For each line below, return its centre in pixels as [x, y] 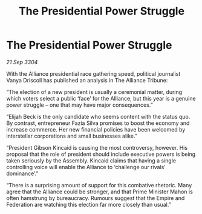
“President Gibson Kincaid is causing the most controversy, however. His [97, 147]
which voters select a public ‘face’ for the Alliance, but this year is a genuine [101, 98]
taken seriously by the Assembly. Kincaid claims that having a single [91, 160]
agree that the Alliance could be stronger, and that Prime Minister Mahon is [100, 192]
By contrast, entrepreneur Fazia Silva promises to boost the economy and [98, 123]
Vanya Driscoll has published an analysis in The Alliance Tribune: [87, 80]
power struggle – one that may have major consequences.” [80, 105]
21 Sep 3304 [22, 62]
